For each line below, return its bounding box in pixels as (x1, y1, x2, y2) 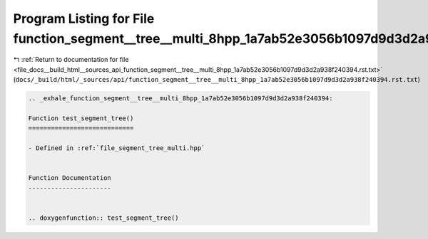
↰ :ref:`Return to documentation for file (13, 55, 129, 64)
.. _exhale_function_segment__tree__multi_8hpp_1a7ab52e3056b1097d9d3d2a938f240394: (28, 95, 333, 102)
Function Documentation (28, 174, 112, 182)
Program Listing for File (13, 11, 155, 26)
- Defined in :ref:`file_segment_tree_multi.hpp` (28, 144, 205, 152)
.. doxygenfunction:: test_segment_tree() (28, 213, 179, 222)
